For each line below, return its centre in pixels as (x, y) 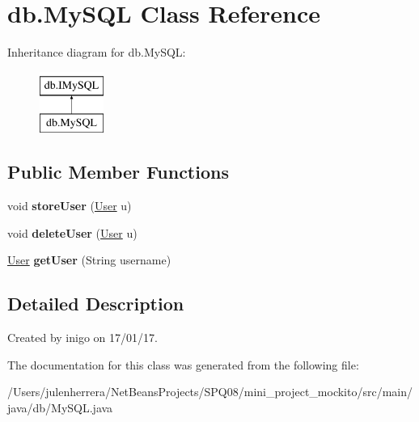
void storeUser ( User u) (70, 206)
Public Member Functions (118, 172)
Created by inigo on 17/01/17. (83, 338)
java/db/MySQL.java (60, 407)
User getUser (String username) (89, 260)
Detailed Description (96, 304)
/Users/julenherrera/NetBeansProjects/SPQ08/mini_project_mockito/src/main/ (210, 392)
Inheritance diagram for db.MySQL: (97, 52)
